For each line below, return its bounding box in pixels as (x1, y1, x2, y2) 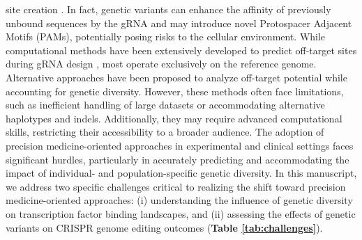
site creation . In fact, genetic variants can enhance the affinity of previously (6, 2, 331, 16)
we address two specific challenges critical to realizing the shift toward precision (6, 179, 346, 193)
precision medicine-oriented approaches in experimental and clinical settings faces (6, 138, 354, 152)
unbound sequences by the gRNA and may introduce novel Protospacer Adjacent (6, 15, 352, 30)
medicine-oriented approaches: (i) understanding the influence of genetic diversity (6, 193, 353, 207)
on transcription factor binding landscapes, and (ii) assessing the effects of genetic (6, 206, 356, 221)
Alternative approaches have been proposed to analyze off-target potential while (6, 70, 347, 84)
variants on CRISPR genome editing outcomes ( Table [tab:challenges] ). (6, 220, 323, 234)
